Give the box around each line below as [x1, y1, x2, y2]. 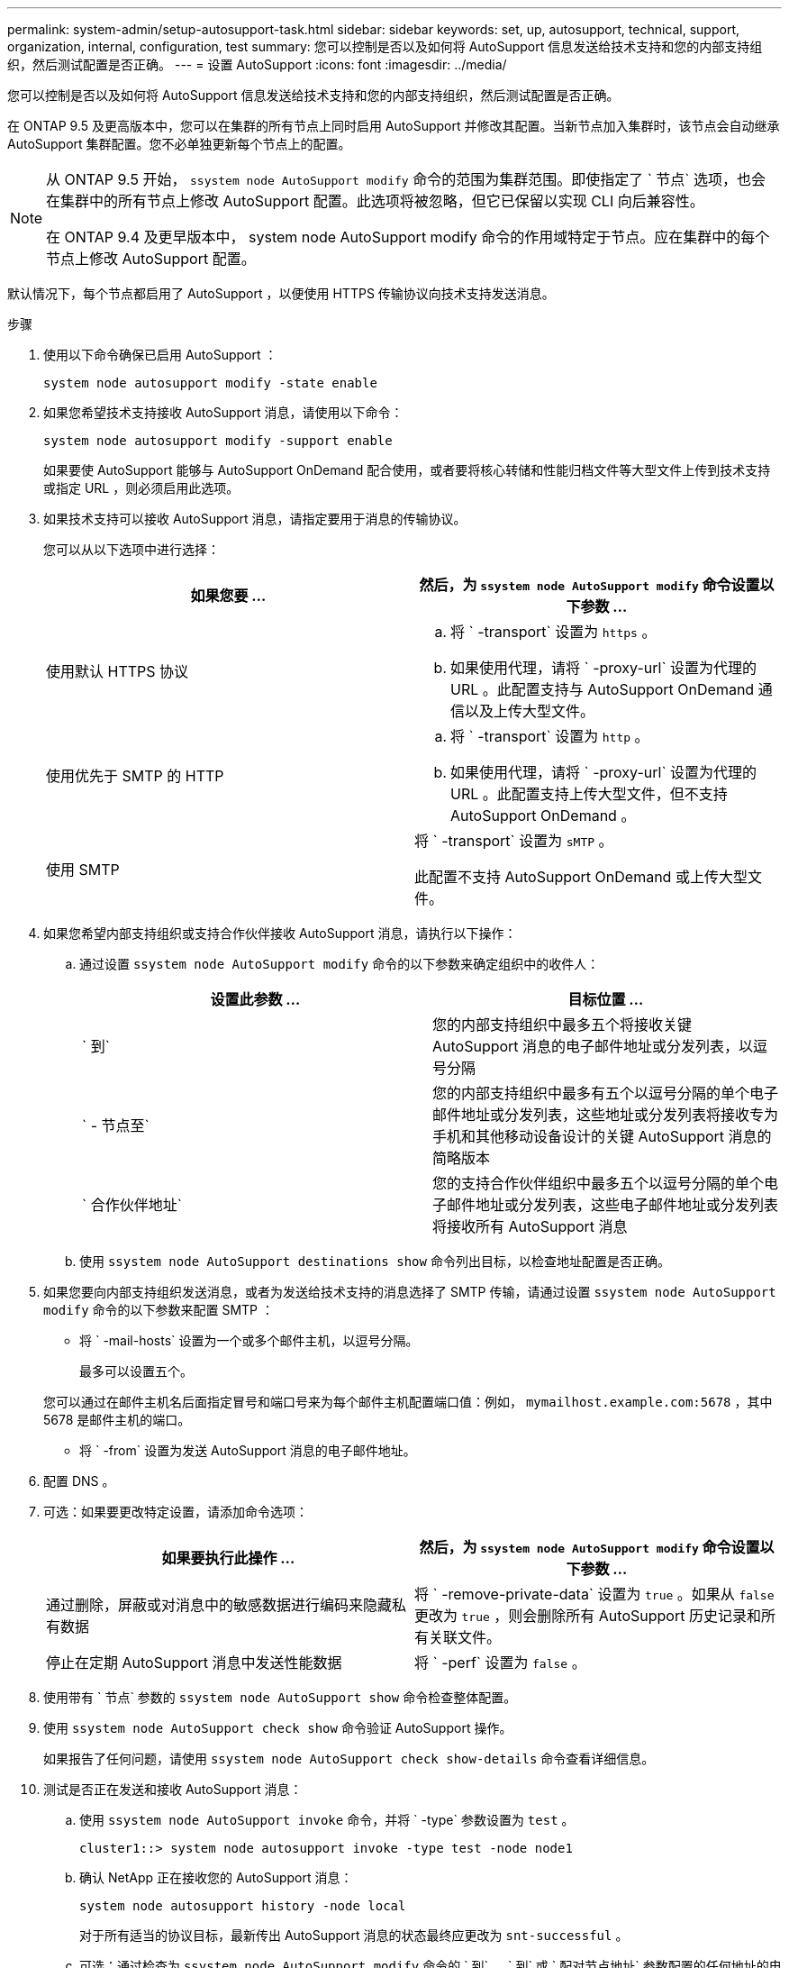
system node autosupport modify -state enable [43, 376, 377, 390]
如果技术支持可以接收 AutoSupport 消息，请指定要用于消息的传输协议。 [43, 511, 467, 526]
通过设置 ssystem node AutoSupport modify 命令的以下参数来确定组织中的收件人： [79, 956, 600, 971]
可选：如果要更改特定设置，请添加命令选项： [43, 1504, 308, 1519]
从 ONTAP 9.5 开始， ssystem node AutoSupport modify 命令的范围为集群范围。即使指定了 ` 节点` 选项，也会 [46, 170, 766, 188]
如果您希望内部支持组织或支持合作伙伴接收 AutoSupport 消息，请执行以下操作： [43, 925, 517, 941]
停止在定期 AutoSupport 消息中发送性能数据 [46, 1654, 342, 1672]
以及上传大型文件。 [465, 702, 595, 720]
